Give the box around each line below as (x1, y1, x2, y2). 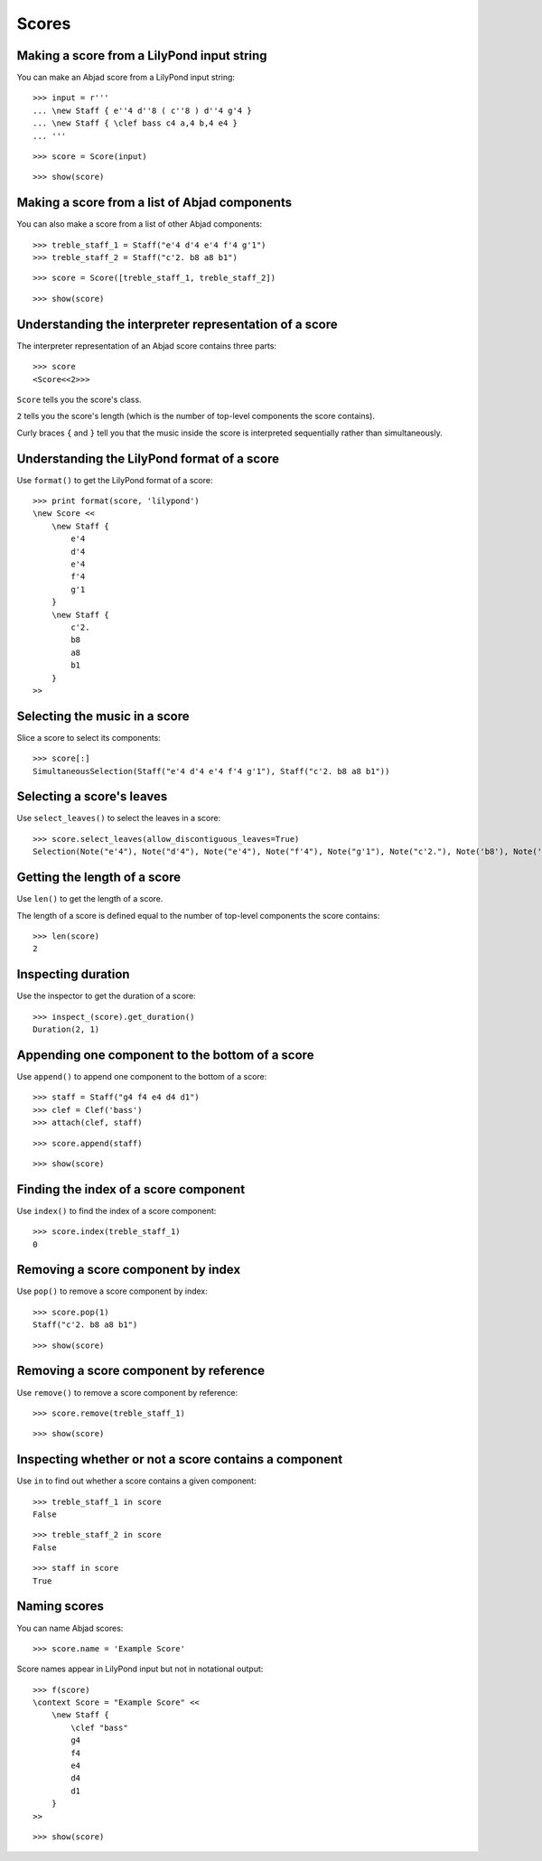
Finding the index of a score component (16, 1182, 246, 1197)
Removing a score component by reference (16, 1363, 266, 1379)
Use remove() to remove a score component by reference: (16, 1387, 238, 1398)
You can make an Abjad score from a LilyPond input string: (16, 72, 235, 83)
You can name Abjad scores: (16, 1623, 124, 1633)
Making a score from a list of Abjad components (16, 195, 293, 210)
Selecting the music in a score (16, 708, 190, 724)
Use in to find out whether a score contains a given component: (16, 1475, 257, 1486)
